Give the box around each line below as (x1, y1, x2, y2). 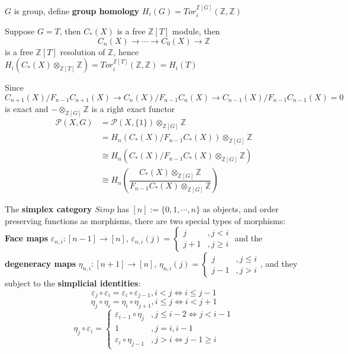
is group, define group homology (14, 4, 140, 17)
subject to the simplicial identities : (5, 277, 141, 289)
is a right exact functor (91, 103, 175, 115)
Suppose (5, 25, 35, 37)
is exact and (5, 103, 49, 115)
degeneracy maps (5, 257, 76, 270)
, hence (113, 45, 139, 58)
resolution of (60, 45, 105, 58)
